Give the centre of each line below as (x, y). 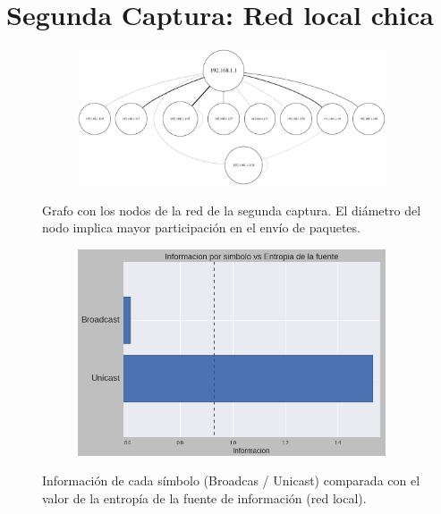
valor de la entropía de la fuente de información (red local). (204, 497)
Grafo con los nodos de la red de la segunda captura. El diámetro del (232, 210)
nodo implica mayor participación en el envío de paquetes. (201, 228)
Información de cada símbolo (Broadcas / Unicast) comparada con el (231, 480)
